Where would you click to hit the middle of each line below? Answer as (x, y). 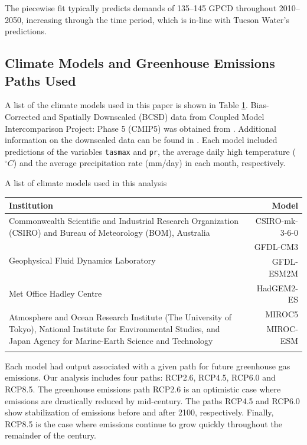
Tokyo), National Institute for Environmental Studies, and (115, 328)
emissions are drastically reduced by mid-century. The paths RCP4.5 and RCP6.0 (152, 400)
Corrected (22, 116)
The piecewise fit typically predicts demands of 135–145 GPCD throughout (141, 8)
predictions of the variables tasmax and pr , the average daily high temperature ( (150, 151)
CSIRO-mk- (277, 220)
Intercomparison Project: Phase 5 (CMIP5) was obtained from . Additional (141, 128)
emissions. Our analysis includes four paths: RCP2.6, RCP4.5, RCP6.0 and (140, 377)
